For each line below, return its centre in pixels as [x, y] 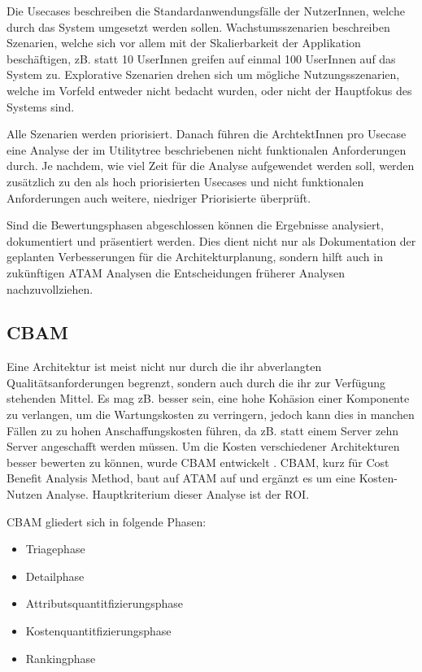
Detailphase [55, 576]
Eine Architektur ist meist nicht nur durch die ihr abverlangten [164, 367]
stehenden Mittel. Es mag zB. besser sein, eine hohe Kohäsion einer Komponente [208, 398]
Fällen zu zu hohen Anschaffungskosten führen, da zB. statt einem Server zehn [202, 430]
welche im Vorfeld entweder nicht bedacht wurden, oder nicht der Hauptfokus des [209, 90]
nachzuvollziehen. [50, 288]
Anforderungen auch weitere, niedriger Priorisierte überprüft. [159, 197]
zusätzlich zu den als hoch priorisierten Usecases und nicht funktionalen [185, 181]
